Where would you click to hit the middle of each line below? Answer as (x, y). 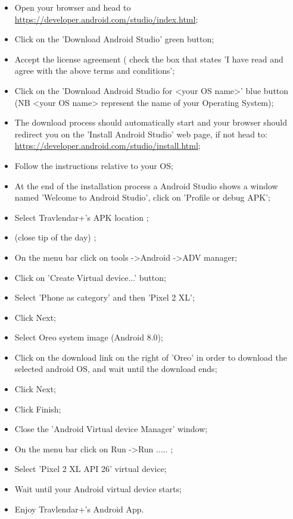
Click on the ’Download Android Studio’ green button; (114, 39)
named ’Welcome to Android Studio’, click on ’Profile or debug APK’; (142, 197)
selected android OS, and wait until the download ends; (116, 369)
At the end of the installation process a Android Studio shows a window (146, 185)
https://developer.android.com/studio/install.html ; (107, 146)
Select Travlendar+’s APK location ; (82, 217)
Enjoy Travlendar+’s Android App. (79, 509)
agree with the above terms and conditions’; (95, 71)
